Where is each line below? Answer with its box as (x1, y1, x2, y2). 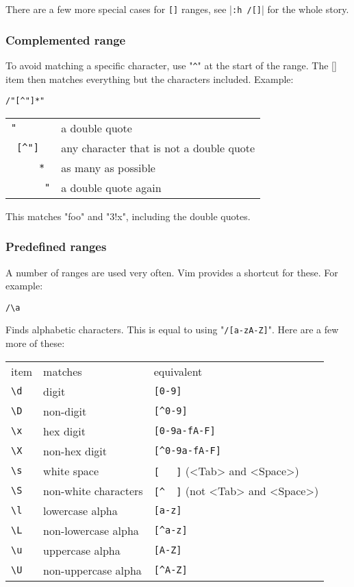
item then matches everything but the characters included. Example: (5, 71, 294, 86)
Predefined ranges (5, 238, 107, 255)
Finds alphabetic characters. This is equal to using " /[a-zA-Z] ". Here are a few (5, 322, 339, 337)
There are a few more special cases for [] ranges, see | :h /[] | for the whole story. (5, 2, 349, 16)
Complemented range (5, 31, 126, 48)
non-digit (43, 403, 87, 419)
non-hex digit (43, 442, 108, 459)
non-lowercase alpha (43, 522, 139, 538)
